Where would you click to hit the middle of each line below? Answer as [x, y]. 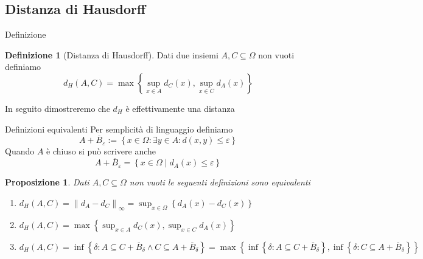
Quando [20, 151]
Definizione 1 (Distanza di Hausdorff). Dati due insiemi [112, 54]
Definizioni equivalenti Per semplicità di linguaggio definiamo [119, 129]
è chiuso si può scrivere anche [101, 151]
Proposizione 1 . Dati [47, 182]
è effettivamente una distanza [180, 108]
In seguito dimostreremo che [58, 108]
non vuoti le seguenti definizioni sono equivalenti [220, 182]
